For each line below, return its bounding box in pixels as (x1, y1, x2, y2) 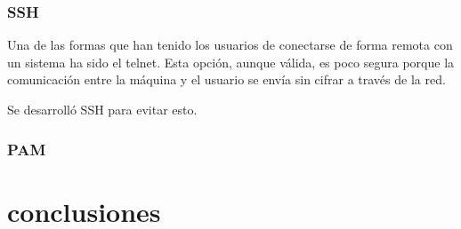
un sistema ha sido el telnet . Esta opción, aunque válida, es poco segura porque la (7, 52, 455, 71)
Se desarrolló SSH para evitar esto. (7, 100, 198, 118)
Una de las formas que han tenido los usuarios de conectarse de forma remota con (7, 36, 453, 54)
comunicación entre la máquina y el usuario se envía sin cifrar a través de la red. (7, 70, 446, 89)
